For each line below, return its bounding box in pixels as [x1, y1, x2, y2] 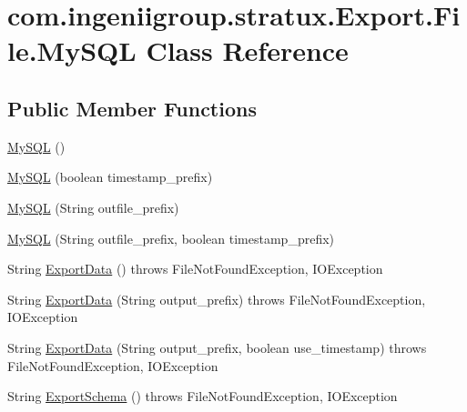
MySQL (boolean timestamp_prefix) [7, 167, 213, 186]
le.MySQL [7, 32, 137, 69]
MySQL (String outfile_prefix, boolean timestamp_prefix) [7, 228, 335, 247]
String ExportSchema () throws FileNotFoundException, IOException [7, 387, 398, 406]
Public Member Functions [7, 94, 257, 122]
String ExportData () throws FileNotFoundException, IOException [7, 259, 383, 278]
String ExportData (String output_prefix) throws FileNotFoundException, [7, 289, 426, 308]
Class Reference [146, 32, 349, 69]
